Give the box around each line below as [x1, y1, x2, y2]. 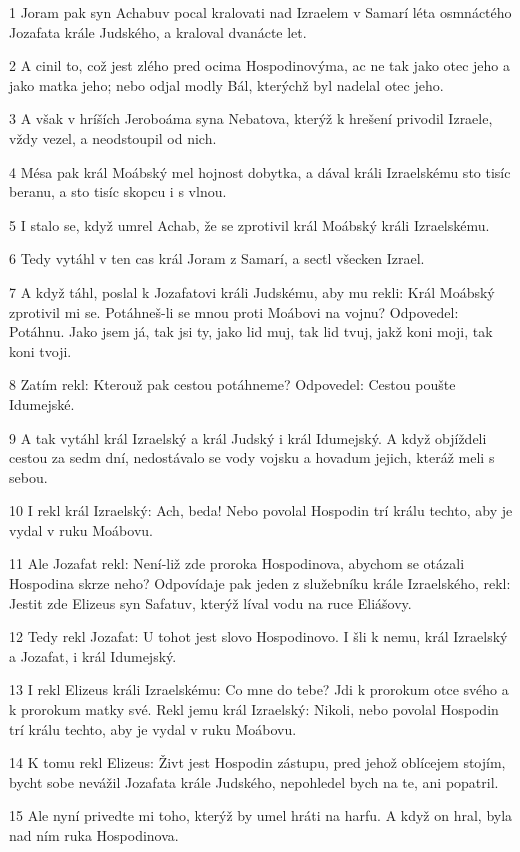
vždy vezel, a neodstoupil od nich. [9, 127, 217, 148]
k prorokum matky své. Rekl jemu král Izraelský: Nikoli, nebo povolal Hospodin [9, 699, 499, 720]
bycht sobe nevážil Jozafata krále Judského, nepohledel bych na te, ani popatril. [9, 771, 499, 792]
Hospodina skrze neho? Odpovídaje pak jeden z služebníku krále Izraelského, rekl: [9, 573, 511, 594]
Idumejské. [9, 393, 75, 414]
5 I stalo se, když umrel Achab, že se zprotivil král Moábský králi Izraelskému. [9, 214, 490, 235]
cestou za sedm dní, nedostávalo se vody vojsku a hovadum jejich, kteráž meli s [9, 447, 495, 468]
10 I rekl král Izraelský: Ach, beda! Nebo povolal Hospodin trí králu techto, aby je [9, 500, 513, 521]
